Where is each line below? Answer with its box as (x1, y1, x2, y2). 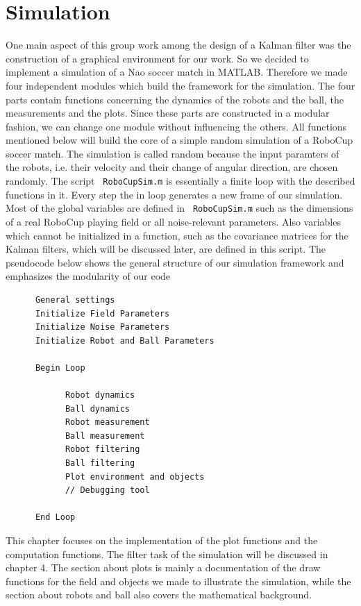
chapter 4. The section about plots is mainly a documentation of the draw (6, 560, 321, 575)
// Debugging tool (65, 485, 150, 496)
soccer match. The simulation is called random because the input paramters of (6, 146, 339, 160)
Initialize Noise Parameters (35, 322, 170, 333)
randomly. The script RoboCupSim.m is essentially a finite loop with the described (6, 174, 355, 188)
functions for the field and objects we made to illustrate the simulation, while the (6, 573, 351, 588)
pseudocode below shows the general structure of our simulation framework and (6, 255, 344, 269)
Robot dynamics (65, 390, 135, 401)
